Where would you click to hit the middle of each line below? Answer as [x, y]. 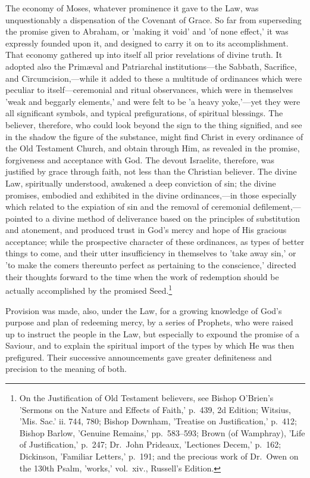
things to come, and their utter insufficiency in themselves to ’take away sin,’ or [151, 253]
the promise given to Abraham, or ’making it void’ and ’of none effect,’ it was [147, 31]
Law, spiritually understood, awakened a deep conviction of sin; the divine [141, 183]
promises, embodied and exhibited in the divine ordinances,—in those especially [151, 195]
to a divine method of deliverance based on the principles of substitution [168, 218]
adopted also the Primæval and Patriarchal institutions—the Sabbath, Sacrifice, [151, 66]
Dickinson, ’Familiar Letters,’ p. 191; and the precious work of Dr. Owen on [159, 456]
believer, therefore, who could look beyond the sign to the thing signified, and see [154, 124]
